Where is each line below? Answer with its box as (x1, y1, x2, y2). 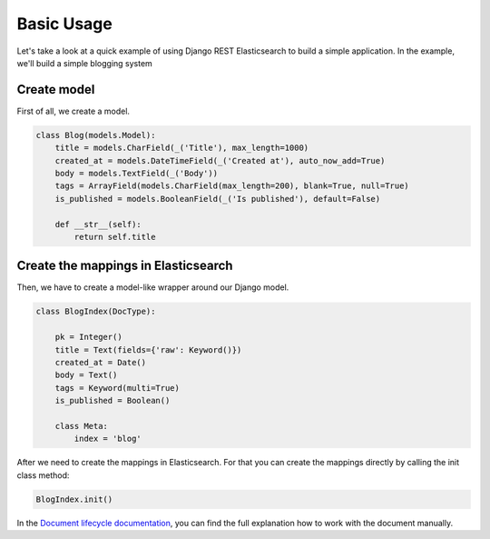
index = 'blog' (73, 434, 142, 444)
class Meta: (54, 421, 109, 431)
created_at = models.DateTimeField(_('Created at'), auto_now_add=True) (54, 155, 386, 165)
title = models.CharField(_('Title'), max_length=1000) (54, 143, 309, 154)
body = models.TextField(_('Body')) (54, 168, 218, 178)
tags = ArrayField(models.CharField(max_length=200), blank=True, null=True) (54, 181, 410, 191)
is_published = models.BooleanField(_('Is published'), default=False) (54, 194, 381, 204)
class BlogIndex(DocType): (35, 306, 156, 317)
